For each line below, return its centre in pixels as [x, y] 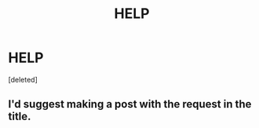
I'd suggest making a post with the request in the [130, 104]
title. [20, 117]
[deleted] [23, 79]
